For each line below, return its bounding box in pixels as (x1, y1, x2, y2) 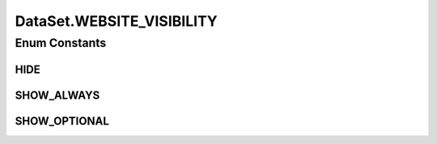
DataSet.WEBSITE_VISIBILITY (15, 12, 218, 30)
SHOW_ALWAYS (15, 88, 100, 102)
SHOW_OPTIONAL (15, 114, 109, 128)
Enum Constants (15, 36, 107, 50)
